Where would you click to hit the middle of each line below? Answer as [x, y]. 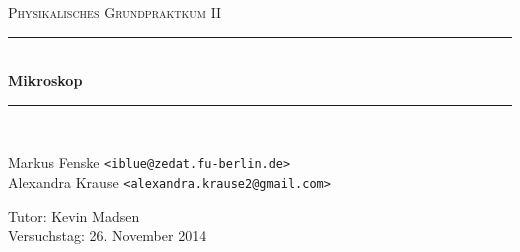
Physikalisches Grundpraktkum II [115, 12]
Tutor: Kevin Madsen [74, 215]
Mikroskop [45, 80]
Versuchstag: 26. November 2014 [107, 235]
